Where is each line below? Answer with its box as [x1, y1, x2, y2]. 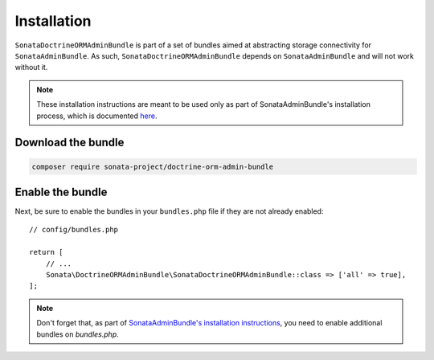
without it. [14, 63, 48, 72]
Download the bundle [14, 136, 125, 149]
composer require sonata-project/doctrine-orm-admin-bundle [31, 162, 274, 171]
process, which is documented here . [36, 111, 158, 121]
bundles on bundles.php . [36, 329, 120, 339]
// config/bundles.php [29, 225, 119, 235]
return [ [29, 247, 63, 257]
